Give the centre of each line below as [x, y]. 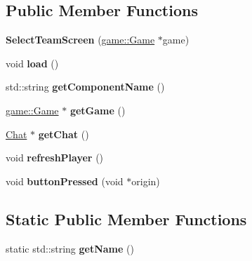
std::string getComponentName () [85, 87]
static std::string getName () [70, 248]
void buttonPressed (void [65, 181]
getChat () [64, 134]
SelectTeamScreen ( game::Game [80, 40]
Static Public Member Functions [126, 219]
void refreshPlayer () [55, 158]
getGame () [98, 110]
